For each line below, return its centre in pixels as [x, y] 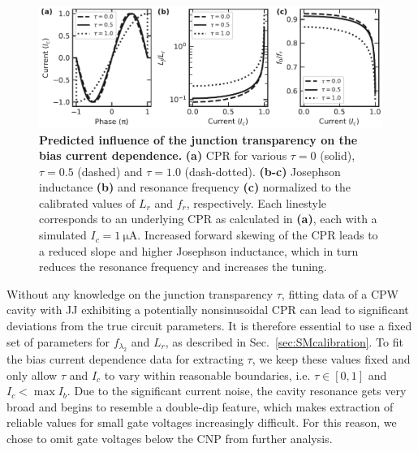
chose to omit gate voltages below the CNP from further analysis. [170, 438]
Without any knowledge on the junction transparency [140, 293]
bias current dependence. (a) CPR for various [163, 155]
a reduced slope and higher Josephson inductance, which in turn [199, 250]
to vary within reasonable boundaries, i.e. [207, 375]
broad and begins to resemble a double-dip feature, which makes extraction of [200, 406]
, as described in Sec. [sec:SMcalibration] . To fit [284, 341]
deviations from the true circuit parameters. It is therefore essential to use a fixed [209, 326]
